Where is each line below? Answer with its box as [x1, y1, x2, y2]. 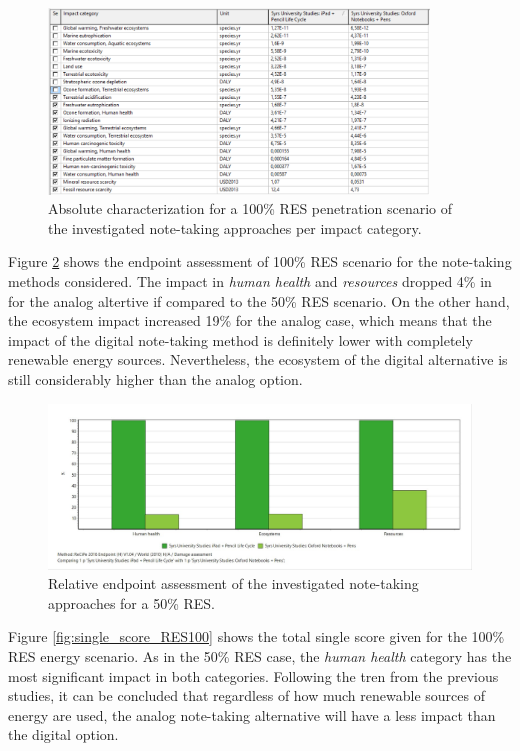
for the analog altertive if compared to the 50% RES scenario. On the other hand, [8, 290, 510, 311]
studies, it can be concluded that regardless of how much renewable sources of [8, 685, 485, 706]
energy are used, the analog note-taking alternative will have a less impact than [8, 704, 496, 725]
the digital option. [8, 724, 119, 745]
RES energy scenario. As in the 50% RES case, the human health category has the [8, 646, 512, 667]
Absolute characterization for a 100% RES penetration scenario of [48, 198, 453, 219]
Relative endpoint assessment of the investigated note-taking [48, 573, 419, 594]
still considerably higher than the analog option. [8, 369, 303, 390]
